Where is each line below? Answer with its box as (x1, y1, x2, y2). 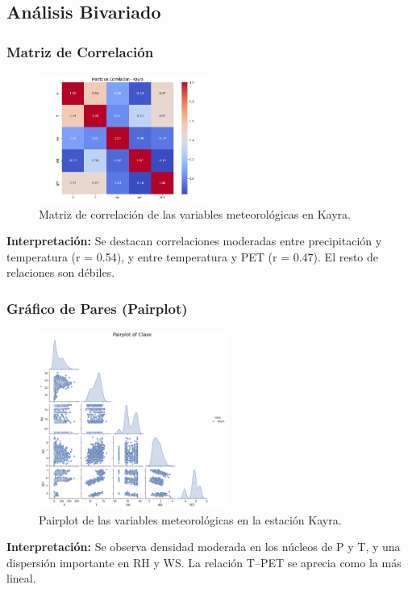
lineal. (6, 570, 36, 587)
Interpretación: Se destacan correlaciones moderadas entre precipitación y (6, 232, 382, 249)
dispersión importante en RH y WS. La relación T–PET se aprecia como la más (6, 553, 402, 570)
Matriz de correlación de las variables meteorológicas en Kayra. (39, 205, 351, 222)
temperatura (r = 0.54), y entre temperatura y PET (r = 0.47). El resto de (6, 248, 379, 265)
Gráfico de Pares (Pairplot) (6, 298, 188, 318)
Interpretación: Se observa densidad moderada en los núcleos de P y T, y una (6, 538, 401, 555)
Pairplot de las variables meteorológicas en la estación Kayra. (39, 511, 342, 528)
